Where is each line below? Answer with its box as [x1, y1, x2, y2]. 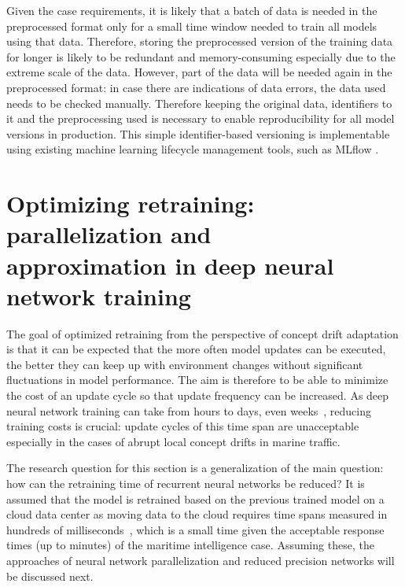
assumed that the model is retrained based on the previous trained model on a [6, 490, 385, 507]
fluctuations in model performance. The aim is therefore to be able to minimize [6, 371, 388, 388]
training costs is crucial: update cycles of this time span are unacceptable [6, 418, 359, 434]
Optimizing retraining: [6, 187, 255, 220]
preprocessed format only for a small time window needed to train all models [6, 17, 377, 34]
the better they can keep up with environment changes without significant [6, 356, 363, 372]
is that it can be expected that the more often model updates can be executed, [6, 341, 386, 357]
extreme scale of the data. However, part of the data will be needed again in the [6, 64, 392, 80]
